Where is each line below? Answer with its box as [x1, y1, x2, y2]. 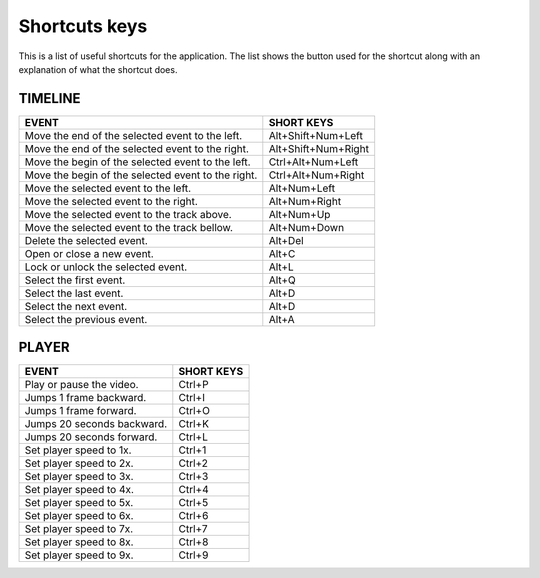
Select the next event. [24, 299, 128, 313]
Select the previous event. [24, 312, 148, 326]
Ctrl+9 [178, 548, 209, 562]
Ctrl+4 [178, 483, 209, 497]
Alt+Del [268, 233, 304, 247]
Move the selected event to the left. [24, 181, 192, 195]
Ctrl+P [178, 378, 209, 392]
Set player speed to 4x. [24, 483, 135, 497]
